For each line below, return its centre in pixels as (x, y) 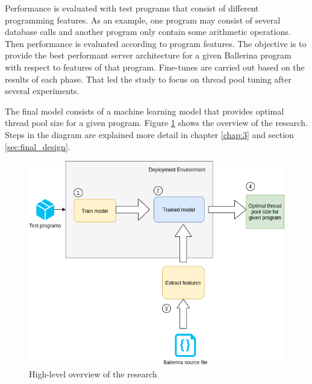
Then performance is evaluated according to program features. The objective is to (156, 43)
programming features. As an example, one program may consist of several (143, 20)
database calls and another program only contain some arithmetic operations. (148, 32)
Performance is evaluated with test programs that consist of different (132, 8)
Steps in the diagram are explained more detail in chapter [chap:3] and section (149, 134)
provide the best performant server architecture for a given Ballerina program (148, 55)
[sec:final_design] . (38, 146)
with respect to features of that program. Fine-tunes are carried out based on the (155, 67)
